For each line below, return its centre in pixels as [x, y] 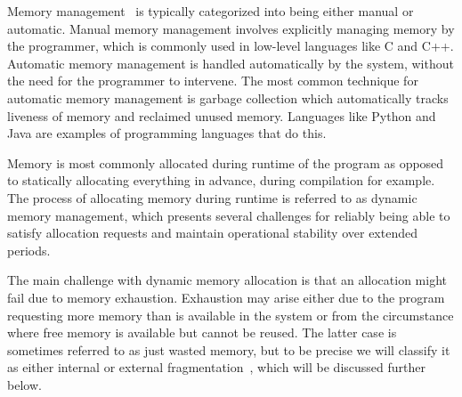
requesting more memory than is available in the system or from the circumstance [231, 315]
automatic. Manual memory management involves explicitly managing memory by [231, 28]
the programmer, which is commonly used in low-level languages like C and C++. [231, 46]
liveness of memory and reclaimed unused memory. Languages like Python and [222, 115]
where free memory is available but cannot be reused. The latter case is [202, 332]
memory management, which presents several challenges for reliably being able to [229, 215]
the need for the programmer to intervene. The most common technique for [213, 81]
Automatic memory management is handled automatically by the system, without [231, 63]
